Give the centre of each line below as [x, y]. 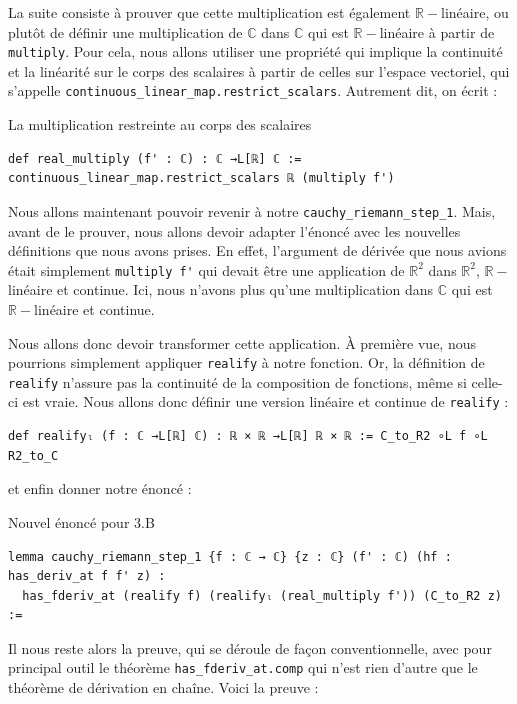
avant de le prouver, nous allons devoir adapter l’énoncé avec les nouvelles [234, 230]
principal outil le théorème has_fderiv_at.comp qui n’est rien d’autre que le [243, 667]
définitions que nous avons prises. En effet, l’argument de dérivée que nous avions [257, 250]
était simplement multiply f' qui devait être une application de [206, 269]
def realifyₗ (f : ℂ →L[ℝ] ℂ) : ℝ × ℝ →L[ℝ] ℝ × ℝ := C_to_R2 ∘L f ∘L [248, 436]
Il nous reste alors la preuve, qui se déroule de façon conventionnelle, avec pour [250, 647]
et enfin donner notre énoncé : [100, 488]
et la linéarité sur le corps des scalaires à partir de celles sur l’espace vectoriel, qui [259, 70]
